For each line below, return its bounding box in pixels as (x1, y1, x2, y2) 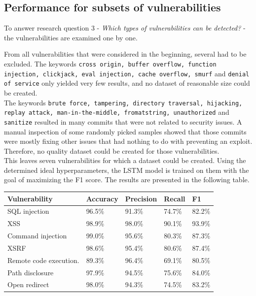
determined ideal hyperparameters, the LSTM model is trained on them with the (4, 164, 249, 175)
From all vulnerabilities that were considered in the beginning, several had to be (4, 49, 247, 59)
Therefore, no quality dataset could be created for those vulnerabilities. (4, 145, 219, 156)
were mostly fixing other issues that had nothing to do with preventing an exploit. (4, 136, 253, 146)
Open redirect (7, 279, 49, 290)
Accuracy (86, 193, 118, 203)
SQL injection (7, 206, 49, 216)
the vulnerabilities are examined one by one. (4, 32, 138, 42)
